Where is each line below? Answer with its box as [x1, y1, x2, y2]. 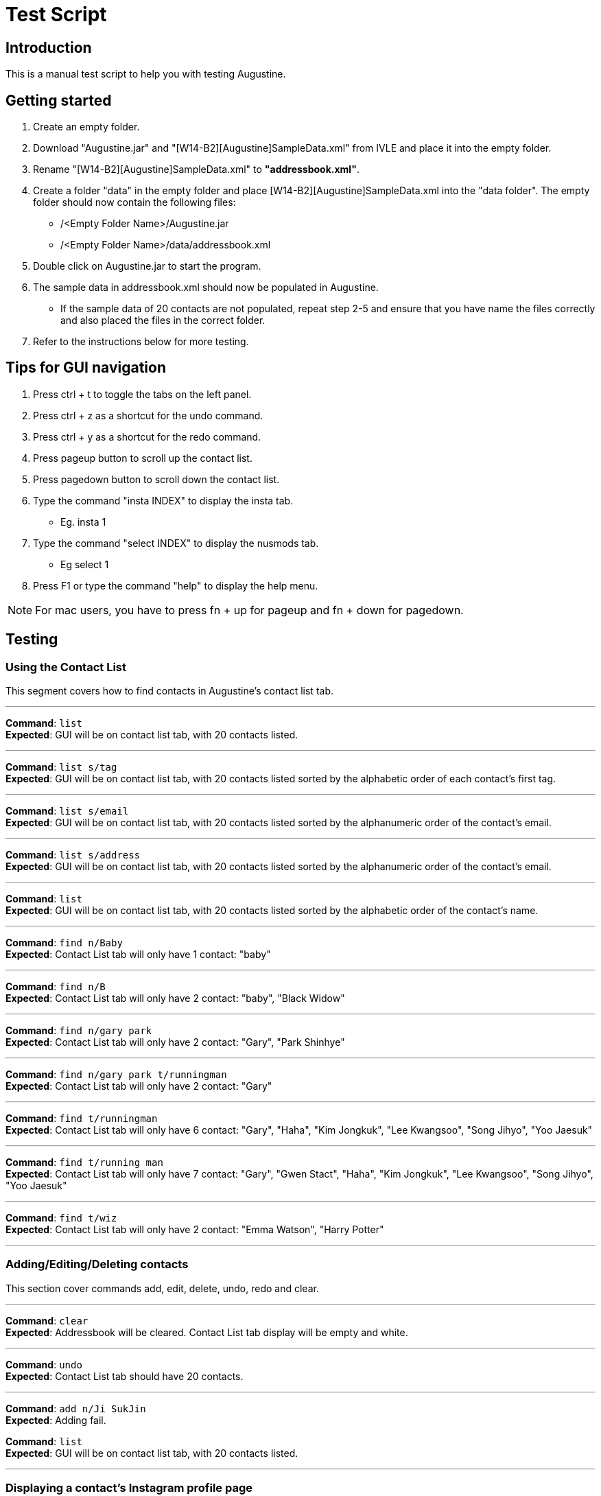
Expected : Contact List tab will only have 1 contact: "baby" [5, 948, 271, 961]
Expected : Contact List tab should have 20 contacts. [5, 1370, 244, 1382]
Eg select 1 [60, 558, 109, 570]
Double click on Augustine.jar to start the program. [33, 260, 261, 272]
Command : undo [5, 1358, 82, 1370]
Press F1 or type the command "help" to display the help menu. [33, 579, 318, 592]
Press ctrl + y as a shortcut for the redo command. [33, 430, 261, 443]
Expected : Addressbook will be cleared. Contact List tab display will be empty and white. [5, 1326, 408, 1338]
